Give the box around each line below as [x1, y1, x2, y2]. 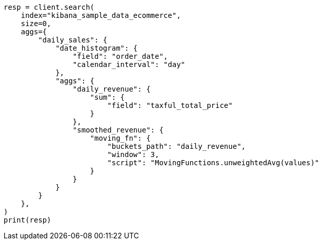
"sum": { [90, 93, 125, 101]
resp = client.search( [4, 3, 95, 11]
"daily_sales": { [38, 36, 108, 44]
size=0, [21, 19, 51, 28]
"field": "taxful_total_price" [107, 101, 233, 109]
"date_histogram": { [55, 44, 138, 52]
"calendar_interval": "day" [72, 60, 186, 69]
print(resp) [4, 216, 51, 224]
